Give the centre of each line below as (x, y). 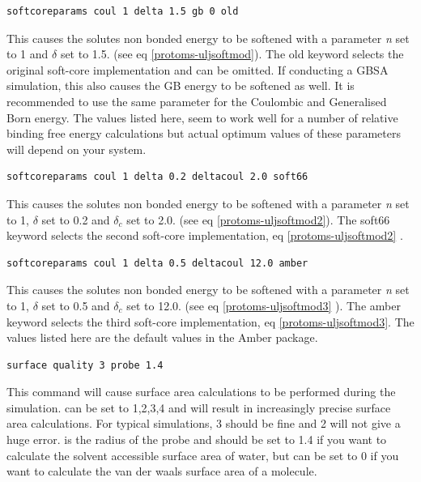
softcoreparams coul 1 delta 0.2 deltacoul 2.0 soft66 (157, 177)
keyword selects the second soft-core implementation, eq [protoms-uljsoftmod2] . (205, 235)
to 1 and (28, 54)
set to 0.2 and (76, 219)
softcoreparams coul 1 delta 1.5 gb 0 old (123, 11)
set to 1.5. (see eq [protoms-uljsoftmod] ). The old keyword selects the (232, 54)
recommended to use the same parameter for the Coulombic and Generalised (197, 101)
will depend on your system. (77, 149)
